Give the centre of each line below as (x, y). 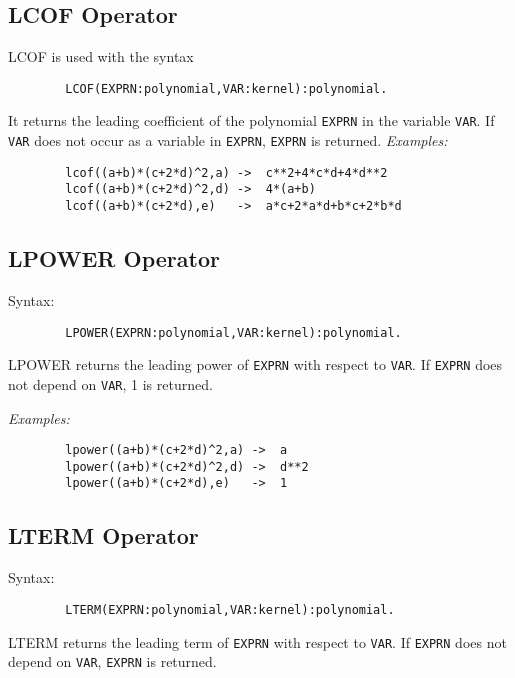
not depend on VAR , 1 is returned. (110, 383)
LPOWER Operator (114, 258)
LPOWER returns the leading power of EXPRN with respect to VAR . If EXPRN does (255, 364)
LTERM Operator (103, 535)
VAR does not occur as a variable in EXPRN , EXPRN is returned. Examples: (228, 140)
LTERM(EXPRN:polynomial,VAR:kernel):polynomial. (230, 609)
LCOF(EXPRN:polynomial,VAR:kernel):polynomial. (226, 88)
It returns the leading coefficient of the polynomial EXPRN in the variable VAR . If (251, 120)
